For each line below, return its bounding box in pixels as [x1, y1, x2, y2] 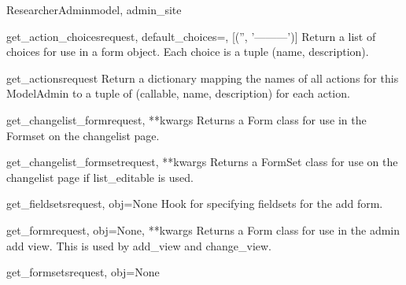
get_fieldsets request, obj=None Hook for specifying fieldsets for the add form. [6, 195, 383, 212]
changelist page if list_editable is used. [6, 168, 194, 185]
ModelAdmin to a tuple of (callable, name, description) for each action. [6, 85, 350, 102]
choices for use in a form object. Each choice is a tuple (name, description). [6, 43, 369, 60]
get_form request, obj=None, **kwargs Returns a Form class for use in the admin [6, 221, 400, 238]
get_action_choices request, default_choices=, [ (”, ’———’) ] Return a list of [6, 28, 376, 44]
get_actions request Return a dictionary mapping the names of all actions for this [6, 69, 399, 86]
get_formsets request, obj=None [6, 264, 160, 280]
